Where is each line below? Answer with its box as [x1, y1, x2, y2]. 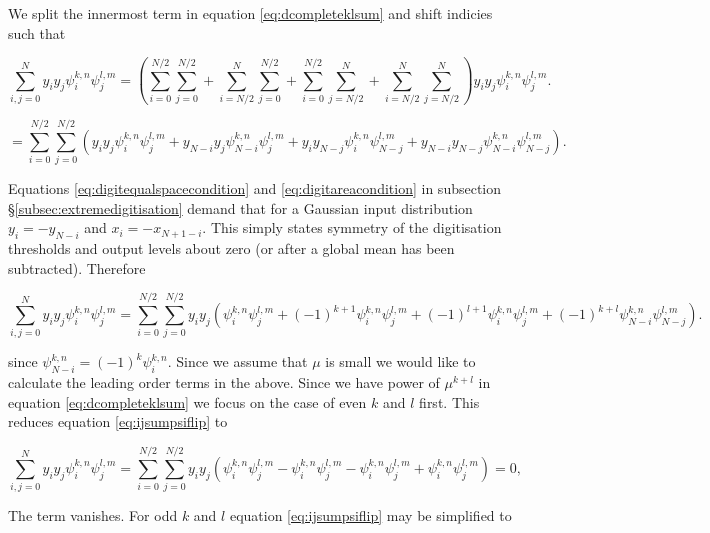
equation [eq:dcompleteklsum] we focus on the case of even [8, 391, 367, 412]
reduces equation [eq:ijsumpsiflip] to [8, 411, 228, 432]
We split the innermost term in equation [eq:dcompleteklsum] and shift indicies [8, 3, 493, 23]
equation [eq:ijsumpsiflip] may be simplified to [229, 505, 512, 526]
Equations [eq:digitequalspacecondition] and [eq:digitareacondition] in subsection [8, 178, 502, 199]
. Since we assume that [167, 351, 308, 372]
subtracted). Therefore [8, 257, 146, 278]
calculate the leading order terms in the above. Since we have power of [8, 372, 440, 393]
